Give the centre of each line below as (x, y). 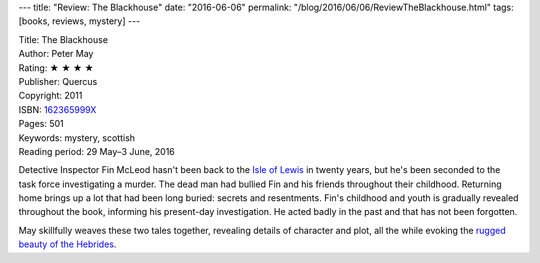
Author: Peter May (56, 54)
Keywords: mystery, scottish (76, 137)
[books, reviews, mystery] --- (79, 21)
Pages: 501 (41, 124)
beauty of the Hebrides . (67, 244)
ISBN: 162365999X (57, 109)
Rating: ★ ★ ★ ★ (56, 67)
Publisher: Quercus (58, 81)
